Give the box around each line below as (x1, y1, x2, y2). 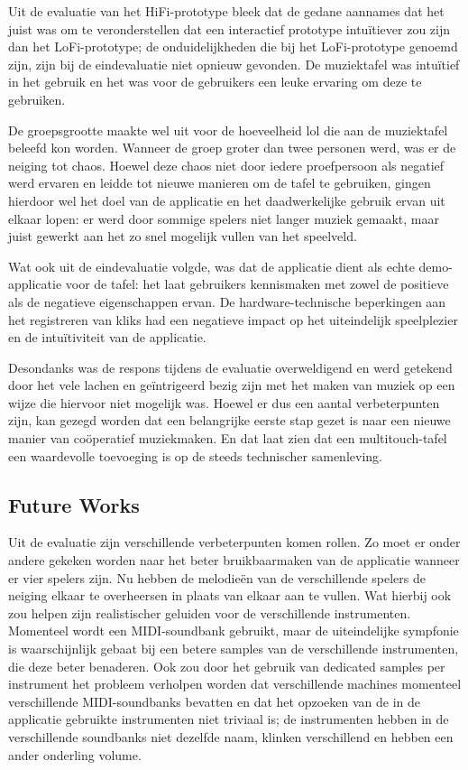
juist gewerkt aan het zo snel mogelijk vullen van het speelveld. (8, 227, 357, 246)
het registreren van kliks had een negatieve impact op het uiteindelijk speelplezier (8, 310, 458, 329)
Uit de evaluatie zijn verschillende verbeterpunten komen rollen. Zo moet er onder (8, 533, 461, 552)
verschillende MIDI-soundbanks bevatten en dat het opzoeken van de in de (8, 691, 421, 710)
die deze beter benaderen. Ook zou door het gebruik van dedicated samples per (8, 656, 445, 675)
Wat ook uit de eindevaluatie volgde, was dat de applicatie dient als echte (8, 256, 415, 275)
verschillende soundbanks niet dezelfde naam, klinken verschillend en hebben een (8, 727, 454, 746)
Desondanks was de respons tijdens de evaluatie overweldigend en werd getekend (8, 357, 453, 376)
